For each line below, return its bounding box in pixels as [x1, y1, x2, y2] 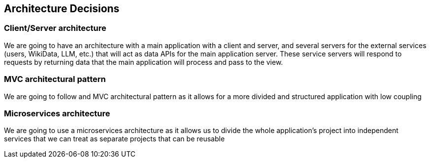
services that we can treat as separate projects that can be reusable [4, 135, 225, 143]
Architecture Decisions [4, 2, 120, 15]
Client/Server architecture [4, 23, 106, 33]
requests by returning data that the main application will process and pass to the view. [4, 57, 283, 66]
